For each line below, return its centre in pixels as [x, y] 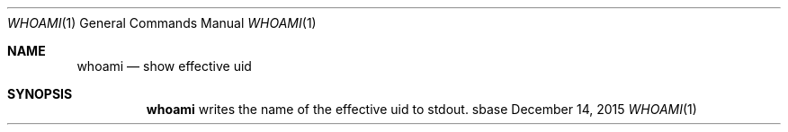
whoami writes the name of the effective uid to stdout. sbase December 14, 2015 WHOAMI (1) [421, 109]
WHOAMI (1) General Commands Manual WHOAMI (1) [162, 23]
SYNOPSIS [40, 94]
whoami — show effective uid [164, 66]
